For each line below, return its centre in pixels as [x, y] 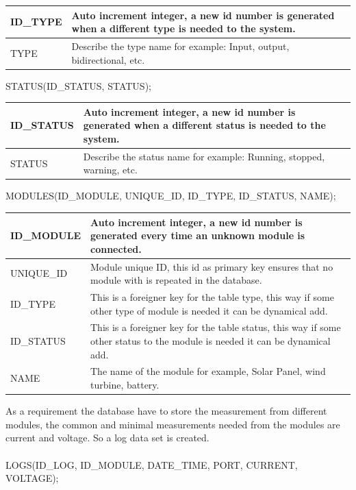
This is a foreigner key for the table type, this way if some [212, 297]
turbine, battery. [125, 385]
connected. [116, 248]
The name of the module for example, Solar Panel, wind [208, 371]
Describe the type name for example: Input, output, [180, 46]
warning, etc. [110, 170]
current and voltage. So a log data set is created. [107, 438]
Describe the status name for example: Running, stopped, [204, 156]
